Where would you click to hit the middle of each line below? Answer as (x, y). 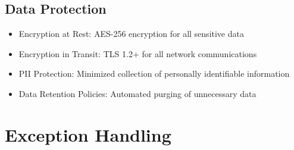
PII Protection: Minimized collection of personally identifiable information (154, 74)
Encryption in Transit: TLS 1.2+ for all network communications (138, 53)
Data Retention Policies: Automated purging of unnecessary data (137, 93)
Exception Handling (88, 134)
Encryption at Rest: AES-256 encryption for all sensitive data (131, 34)
